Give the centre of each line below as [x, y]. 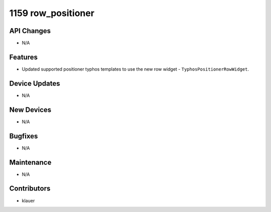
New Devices [30, 110]
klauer [28, 200]
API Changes [30, 31]
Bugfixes [24, 136]
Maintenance [30, 162]
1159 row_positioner [52, 13]
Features [23, 57]
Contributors [30, 189]
